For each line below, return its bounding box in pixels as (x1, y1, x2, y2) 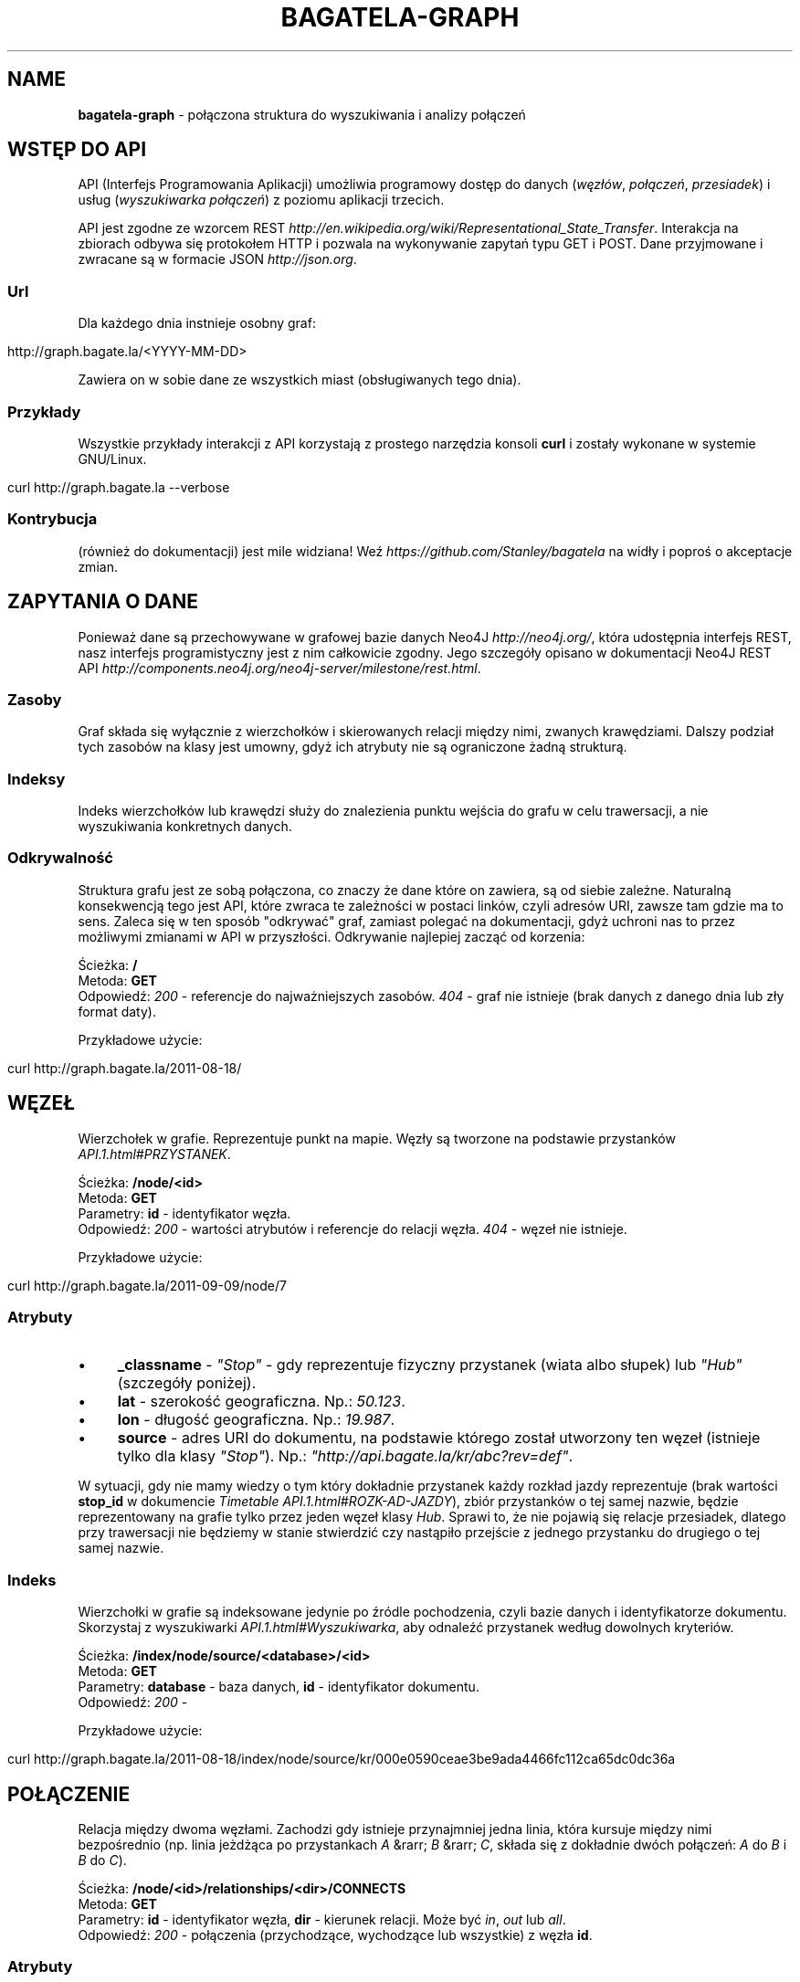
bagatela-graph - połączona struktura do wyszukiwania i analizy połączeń (78, 106, 526, 122)
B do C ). (78, 1851, 127, 1868)
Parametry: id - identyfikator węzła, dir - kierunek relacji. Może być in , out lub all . (78, 1911, 566, 1927)
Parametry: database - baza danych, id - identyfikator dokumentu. (78, 1679, 479, 1695)
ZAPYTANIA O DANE (7, 590, 199, 614)
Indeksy (7, 769, 66, 788)
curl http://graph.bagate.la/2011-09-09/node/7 (7, 1277, 287, 1293)
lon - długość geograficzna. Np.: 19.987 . (117, 1410, 395, 1429)
